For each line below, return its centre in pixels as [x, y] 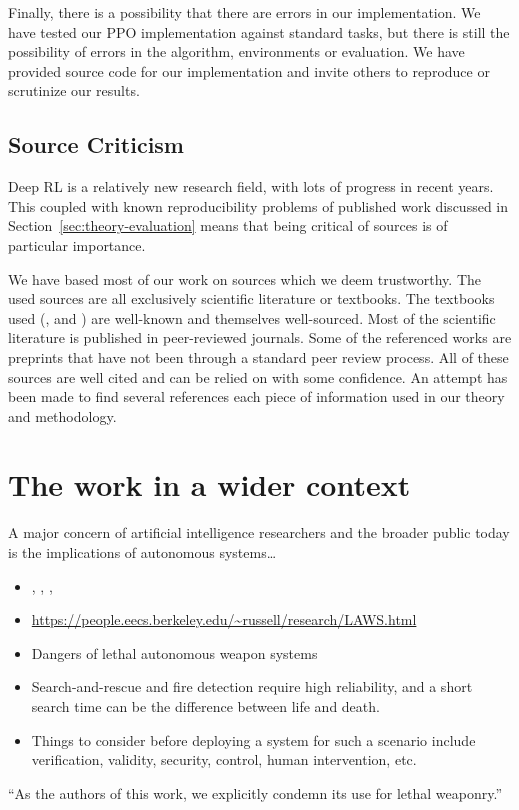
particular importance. [77, 244]
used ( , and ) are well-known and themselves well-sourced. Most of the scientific [252, 317]
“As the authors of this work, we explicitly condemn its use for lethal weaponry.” [255, 792]
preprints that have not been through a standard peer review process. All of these [258, 356]
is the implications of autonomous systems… [142, 552]
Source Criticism [96, 144]
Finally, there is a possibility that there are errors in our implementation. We [244, 12]
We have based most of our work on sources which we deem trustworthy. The [245, 278]
